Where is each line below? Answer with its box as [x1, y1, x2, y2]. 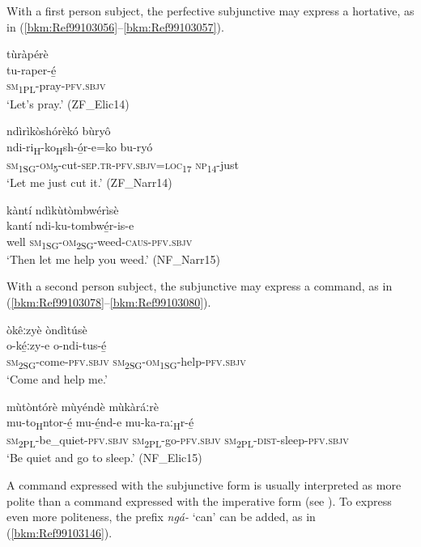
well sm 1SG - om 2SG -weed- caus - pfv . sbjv [6, 232, 193, 252]
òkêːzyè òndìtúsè [6, 320, 87, 337]
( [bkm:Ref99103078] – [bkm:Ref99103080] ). [6, 294, 211, 311]
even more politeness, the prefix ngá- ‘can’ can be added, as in [6, 508, 316, 525]
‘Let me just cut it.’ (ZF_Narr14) [6, 173, 172, 190]
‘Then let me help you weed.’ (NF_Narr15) [6, 250, 220, 267]
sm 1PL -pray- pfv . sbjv [6, 77, 106, 96]
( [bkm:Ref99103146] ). [6, 524, 113, 541]
